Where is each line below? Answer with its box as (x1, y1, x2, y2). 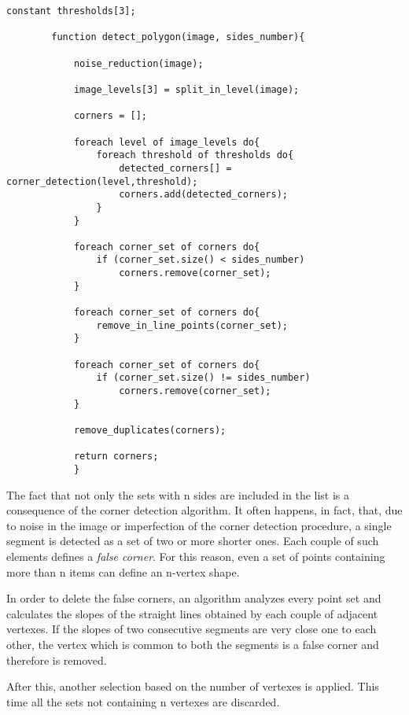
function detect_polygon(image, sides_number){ (51, 31, 305, 43)
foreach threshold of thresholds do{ (96, 149, 294, 161)
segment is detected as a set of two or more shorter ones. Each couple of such (6, 533, 379, 549)
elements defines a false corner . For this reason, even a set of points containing (6, 548, 385, 564)
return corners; (73, 451, 159, 463)
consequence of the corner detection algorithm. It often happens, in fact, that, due (6, 502, 403, 518)
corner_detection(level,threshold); (6, 175, 198, 187)
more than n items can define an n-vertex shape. (6, 563, 240, 580)
